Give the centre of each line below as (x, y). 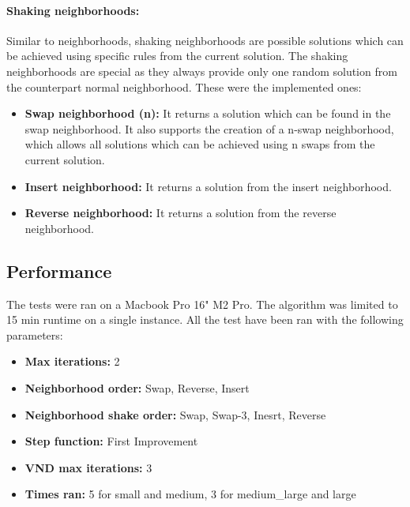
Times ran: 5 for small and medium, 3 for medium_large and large (190, 494)
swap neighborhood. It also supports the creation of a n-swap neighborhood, (209, 128)
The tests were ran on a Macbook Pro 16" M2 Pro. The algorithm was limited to (202, 304)
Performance (59, 270)
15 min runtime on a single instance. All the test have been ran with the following (205, 319)
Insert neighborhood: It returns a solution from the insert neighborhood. (208, 186)
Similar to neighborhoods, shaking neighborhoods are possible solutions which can (205, 40)
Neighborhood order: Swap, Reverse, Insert (137, 387)
